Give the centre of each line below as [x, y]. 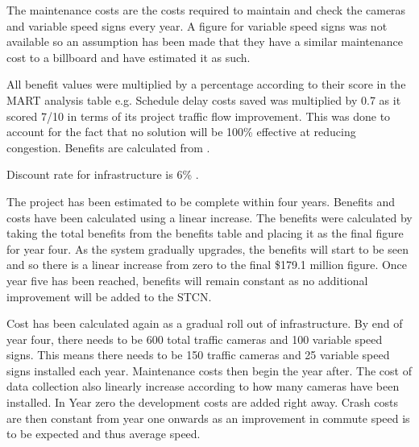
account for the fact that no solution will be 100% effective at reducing [181, 132]
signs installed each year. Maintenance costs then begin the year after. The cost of [209, 370]
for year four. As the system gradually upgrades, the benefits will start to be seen [207, 248]
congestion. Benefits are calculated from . [108, 147]
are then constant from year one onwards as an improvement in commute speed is [208, 418]
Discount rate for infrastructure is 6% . [103, 174]
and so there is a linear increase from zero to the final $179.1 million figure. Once [207, 265]
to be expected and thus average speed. [104, 434]
